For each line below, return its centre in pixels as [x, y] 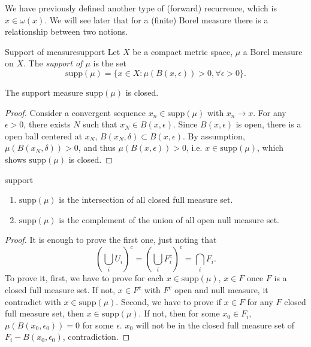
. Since [185, 124]
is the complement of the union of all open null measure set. [169, 219]
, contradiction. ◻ [96, 337]
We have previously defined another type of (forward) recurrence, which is [141, 8]
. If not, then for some [179, 313]
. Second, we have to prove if [169, 301]
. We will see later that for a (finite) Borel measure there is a [156, 19]
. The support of [53, 63]
